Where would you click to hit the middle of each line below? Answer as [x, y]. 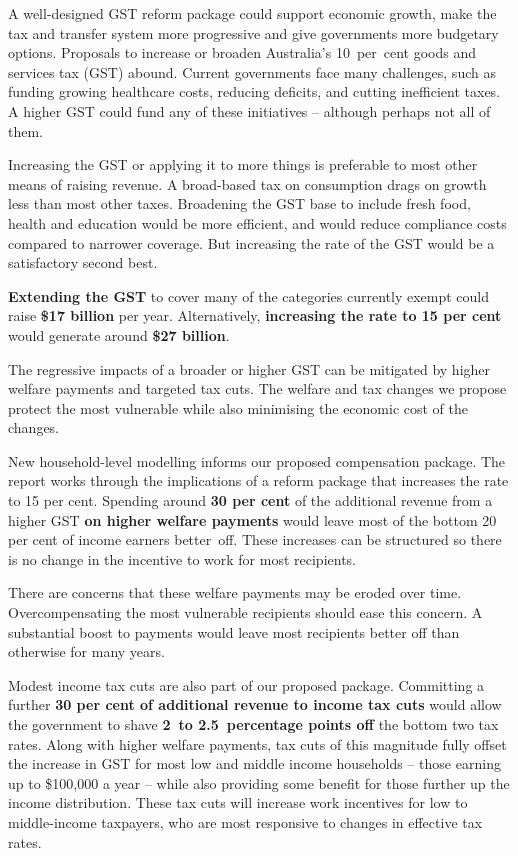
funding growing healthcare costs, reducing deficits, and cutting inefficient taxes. [254, 91]
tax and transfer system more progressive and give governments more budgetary [253, 32]
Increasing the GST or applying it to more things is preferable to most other [243, 164]
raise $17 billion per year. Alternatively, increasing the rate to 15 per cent [255, 315]
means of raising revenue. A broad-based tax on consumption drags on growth [247, 183]
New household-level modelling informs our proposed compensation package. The [257, 460]
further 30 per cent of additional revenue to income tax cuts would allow [255, 704]
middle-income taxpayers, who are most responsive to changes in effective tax [245, 821]
